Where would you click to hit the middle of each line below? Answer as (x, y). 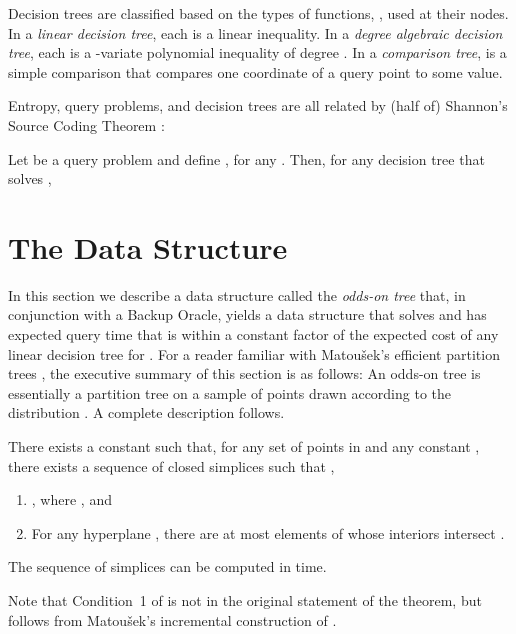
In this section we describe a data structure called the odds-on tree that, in (237, 294)
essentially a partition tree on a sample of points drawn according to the (230, 392)
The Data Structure (148, 246)
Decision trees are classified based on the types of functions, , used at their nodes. (258, 13)
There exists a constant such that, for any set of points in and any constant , (244, 446)
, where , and (71, 499)
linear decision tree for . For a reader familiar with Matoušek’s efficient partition (254, 353)
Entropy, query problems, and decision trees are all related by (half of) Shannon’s (258, 105)
